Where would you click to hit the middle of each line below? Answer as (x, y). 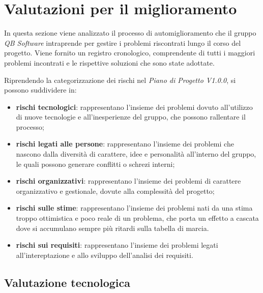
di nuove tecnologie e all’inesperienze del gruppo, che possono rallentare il (131, 117)
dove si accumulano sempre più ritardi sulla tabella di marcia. (112, 228)
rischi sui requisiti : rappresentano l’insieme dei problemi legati (117, 245)
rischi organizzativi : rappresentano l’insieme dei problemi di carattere (128, 181)
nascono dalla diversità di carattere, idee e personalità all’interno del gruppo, (136, 154)
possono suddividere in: (40, 90)
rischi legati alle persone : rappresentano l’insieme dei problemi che (125, 144)
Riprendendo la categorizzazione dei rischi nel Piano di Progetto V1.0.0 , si (120, 80)
